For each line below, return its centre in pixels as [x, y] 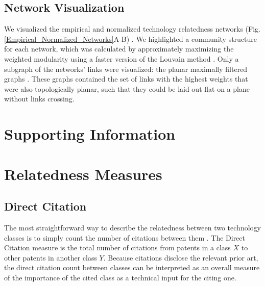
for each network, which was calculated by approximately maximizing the [119, 49]
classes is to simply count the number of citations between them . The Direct [125, 237]
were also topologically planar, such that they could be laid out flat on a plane [127, 88]
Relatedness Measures [83, 174]
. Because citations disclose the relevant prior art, [181, 257]
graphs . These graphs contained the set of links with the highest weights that [126, 79]
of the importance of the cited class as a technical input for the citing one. [120, 277]
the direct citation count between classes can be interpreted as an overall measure [132, 267]
